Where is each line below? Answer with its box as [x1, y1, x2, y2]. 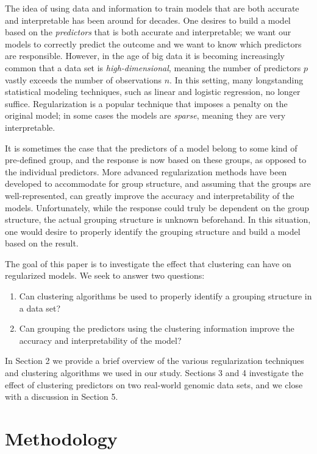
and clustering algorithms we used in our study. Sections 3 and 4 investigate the [5, 366, 304, 379]
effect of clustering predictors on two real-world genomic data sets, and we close [5, 378, 303, 391]
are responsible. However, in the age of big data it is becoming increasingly [5, 49, 285, 62]
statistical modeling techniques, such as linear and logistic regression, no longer [5, 85, 301, 98]
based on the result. [5, 237, 79, 250]
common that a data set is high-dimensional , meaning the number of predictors [5, 61, 301, 74]
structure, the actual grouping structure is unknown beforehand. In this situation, [5, 213, 311, 226]
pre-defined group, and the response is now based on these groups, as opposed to [5, 153, 307, 166]
